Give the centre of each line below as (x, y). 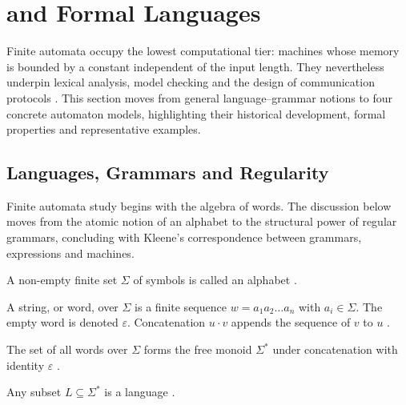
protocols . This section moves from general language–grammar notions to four (200, 97)
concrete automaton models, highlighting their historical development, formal (196, 113)
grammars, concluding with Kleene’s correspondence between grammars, (184, 237)
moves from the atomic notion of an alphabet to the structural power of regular (202, 221)
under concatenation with (335, 349)
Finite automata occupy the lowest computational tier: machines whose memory (203, 51)
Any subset (34, 392)
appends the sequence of (291, 322)
